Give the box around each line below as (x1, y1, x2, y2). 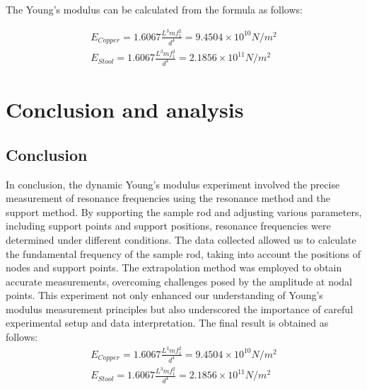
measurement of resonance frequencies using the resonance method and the (6, 191, 331, 205)
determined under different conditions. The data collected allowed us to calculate (6, 232, 356, 247)
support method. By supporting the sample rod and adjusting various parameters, (6, 204, 362, 219)
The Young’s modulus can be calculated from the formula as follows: (6, 2, 303, 16)
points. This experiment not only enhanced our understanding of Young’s (6, 288, 323, 303)
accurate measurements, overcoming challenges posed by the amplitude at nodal (6, 274, 352, 288)
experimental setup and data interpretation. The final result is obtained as (6, 315, 329, 330)
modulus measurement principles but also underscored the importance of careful (6, 301, 354, 316)
